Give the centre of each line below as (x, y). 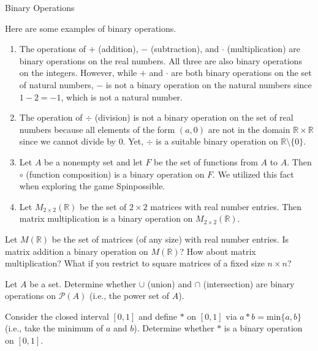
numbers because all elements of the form (97, 129)
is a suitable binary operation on (217, 141)
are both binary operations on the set (241, 73)
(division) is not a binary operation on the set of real (194, 117)
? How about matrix (218, 251)
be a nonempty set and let (93, 161)
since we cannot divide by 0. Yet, (81, 141)
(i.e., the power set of (129, 296)
